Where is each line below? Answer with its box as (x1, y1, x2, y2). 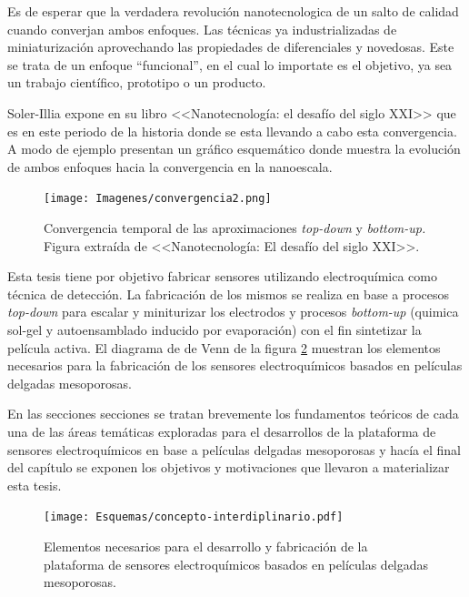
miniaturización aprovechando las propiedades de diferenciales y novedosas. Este (7, 37, 454, 56)
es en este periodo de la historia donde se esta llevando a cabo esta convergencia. (7, 121, 457, 140)
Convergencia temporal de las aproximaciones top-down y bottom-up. (44, 218, 426, 237)
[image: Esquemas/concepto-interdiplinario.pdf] (44, 511, 344, 524)
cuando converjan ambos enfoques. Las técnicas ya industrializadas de (7, 19, 397, 38)
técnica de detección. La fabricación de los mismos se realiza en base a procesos (7, 284, 450, 303)
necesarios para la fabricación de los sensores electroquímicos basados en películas (7, 356, 463, 375)
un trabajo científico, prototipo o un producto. (7, 73, 266, 92)
